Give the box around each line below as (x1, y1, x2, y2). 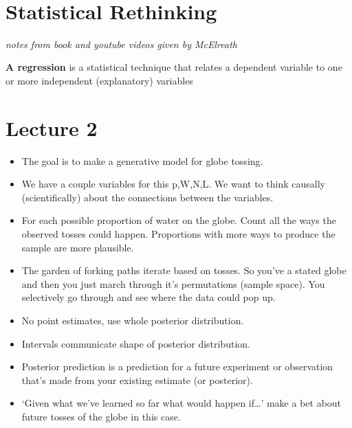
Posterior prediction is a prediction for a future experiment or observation (21, 359, 333, 374)
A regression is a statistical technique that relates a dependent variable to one (5, 60, 342, 74)
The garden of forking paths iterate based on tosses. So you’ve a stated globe (21, 263, 346, 278)
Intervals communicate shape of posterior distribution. (21, 336, 251, 350)
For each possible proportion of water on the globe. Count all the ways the (21, 213, 336, 227)
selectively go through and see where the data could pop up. (21, 290, 276, 304)
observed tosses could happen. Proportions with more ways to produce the (21, 227, 335, 240)
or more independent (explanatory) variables (5, 73, 193, 87)
